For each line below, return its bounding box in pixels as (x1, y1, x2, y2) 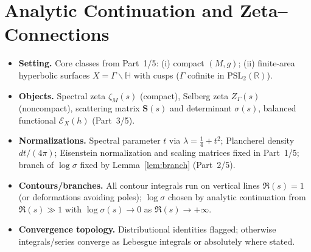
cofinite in (187, 68, 225, 81)
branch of (18, 158, 54, 170)
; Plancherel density (220, 134, 295, 147)
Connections (4, 21, 110, 46)
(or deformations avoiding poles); (18, 191, 142, 203)
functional (18, 113, 56, 126)
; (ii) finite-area (238, 57, 295, 69)
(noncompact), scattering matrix (18, 102, 140, 114)
